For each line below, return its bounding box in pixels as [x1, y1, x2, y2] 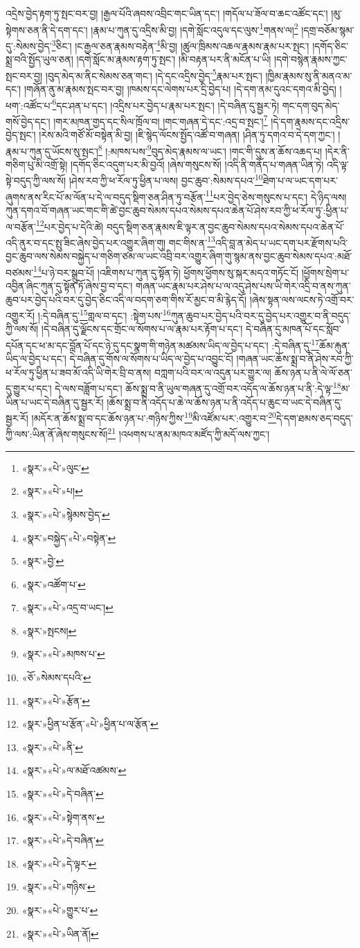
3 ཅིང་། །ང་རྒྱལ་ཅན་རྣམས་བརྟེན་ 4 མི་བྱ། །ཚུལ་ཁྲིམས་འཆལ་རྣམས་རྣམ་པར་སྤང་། [51, 36, 309, 53]
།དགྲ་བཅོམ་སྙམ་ [301, 22, 354, 37]
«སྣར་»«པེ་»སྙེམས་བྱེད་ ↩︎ [21, 507, 110, 521]
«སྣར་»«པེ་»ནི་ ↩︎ [21, 739, 83, 754]
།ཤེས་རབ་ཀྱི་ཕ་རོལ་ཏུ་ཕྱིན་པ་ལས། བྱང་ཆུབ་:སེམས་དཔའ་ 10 [69, 171, 263, 188]
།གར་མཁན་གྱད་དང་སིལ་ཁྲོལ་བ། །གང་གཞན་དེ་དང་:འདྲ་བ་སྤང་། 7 [53, 112, 268, 128]
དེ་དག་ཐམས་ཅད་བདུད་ [276, 410, 353, 425]
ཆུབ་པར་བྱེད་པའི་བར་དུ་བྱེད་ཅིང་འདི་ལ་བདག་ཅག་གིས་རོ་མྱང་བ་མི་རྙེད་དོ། [6, 292, 247, 306]
